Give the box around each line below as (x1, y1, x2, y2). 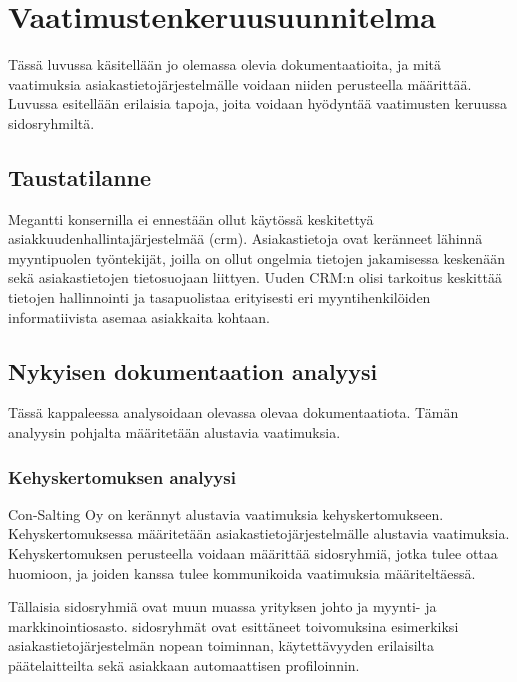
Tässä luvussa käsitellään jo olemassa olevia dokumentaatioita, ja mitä (8, 54, 442, 75)
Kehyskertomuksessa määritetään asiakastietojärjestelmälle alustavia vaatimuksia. (8, 523, 510, 544)
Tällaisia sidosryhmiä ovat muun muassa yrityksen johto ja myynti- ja (8, 596, 437, 617)
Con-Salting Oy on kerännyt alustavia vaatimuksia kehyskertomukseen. (8, 503, 444, 524)
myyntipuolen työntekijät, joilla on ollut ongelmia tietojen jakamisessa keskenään (8, 247, 505, 268)
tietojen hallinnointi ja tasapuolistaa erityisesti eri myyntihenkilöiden (8, 287, 431, 308)
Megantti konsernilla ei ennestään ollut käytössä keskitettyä (8, 208, 374, 229)
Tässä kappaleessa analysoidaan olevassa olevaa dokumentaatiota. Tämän (8, 402, 459, 423)
